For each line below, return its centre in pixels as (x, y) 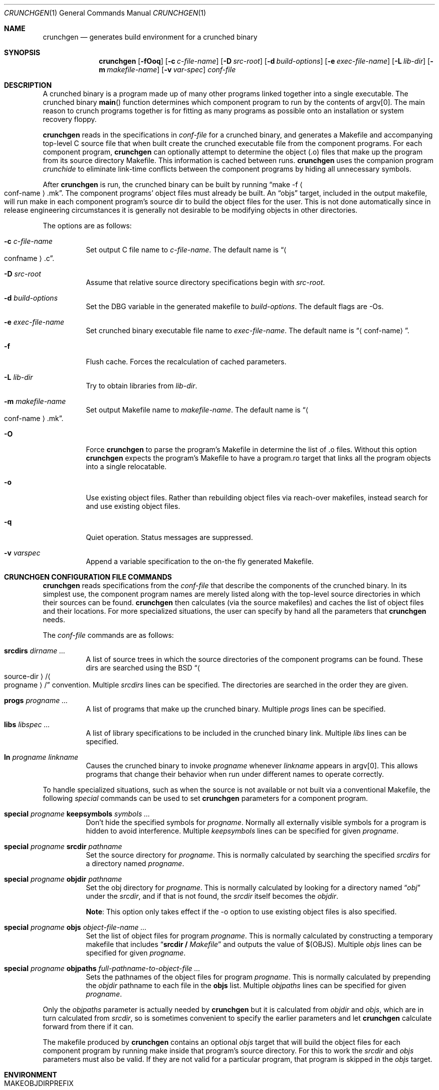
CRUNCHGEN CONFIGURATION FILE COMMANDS (88, 577)
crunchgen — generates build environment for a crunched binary (150, 37)
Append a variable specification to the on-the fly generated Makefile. (200, 561)
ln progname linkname (41, 757)
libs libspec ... (27, 724)
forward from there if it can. (88, 1027)
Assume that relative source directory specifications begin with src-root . (205, 282)
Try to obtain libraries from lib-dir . (142, 386)
